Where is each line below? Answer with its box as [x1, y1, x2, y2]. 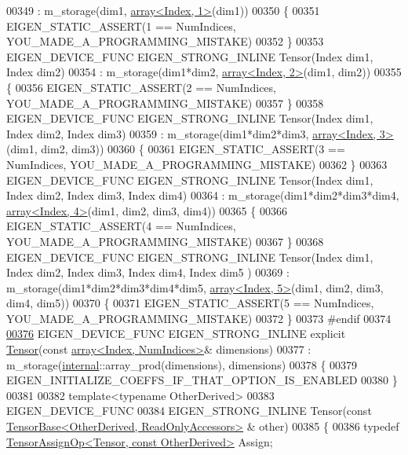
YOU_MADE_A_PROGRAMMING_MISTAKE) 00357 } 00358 [6, 94, 324, 111]
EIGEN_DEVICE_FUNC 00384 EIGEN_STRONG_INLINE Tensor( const [6, 402, 372, 419]
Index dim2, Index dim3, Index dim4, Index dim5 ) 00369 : [6, 264, 290, 281]
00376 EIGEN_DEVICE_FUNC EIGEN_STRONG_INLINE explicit [6, 325, 346, 342]
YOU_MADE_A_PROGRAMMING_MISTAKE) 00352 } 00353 [6, 33, 324, 50]
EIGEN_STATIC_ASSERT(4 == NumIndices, [6, 218, 236, 234]
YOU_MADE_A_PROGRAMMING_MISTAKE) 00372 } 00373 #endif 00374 [6, 310, 392, 326]
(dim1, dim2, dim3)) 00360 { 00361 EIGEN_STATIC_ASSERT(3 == [6, 141, 345, 157]
